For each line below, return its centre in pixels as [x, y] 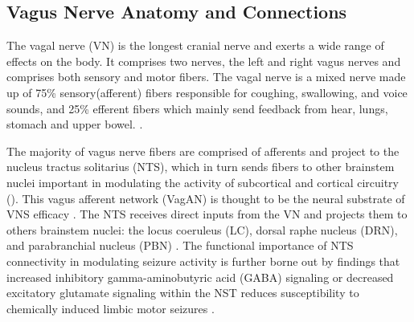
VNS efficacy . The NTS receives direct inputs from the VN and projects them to [207, 214]
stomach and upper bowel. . [75, 124]
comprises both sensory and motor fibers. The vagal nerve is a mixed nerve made [206, 77]
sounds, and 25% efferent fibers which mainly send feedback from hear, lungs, [197, 108]
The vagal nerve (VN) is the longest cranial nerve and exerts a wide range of [195, 45]
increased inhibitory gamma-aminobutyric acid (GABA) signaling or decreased [200, 277]
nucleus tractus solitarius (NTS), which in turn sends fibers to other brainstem [201, 167]
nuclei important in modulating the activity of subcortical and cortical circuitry [203, 182]
